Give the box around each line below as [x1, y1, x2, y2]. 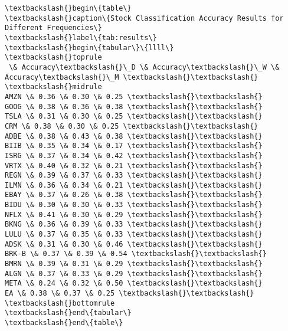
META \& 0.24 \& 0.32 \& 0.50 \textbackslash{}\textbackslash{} [5, 279, 263, 288]
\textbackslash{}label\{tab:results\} [5, 33, 157, 42]
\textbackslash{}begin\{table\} [5, 4, 132, 12]
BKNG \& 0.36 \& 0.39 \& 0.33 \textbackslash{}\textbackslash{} [5, 220, 263, 229]
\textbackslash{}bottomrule [5, 299, 115, 307]
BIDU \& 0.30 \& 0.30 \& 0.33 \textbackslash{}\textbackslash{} [5, 201, 263, 209]
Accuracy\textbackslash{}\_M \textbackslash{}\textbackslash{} [5, 73, 258, 81]
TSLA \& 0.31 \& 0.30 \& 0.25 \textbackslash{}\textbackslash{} [5, 112, 263, 121]
